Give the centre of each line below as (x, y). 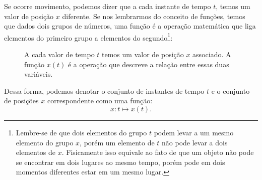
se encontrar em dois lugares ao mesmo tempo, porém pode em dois (120, 162)
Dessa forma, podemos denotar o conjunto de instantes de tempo (104, 91)
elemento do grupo (45, 142)
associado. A (212, 54)
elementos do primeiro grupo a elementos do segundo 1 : (88, 37)
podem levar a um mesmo (194, 132)
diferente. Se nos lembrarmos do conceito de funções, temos (154, 16)
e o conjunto (231, 91)
